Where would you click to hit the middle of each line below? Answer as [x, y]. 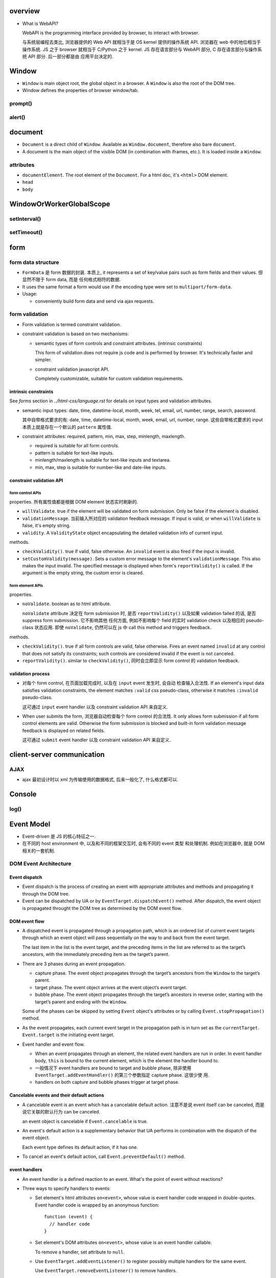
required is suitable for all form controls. [77, 446]
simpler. [43, 360]
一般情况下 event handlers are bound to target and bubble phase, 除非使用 [113, 1068]
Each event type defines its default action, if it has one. [80, 1147]
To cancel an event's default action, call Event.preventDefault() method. [103, 1157]
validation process [30, 674]
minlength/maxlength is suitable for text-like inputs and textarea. [103, 460]
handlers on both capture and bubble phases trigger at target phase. [107, 1082]
